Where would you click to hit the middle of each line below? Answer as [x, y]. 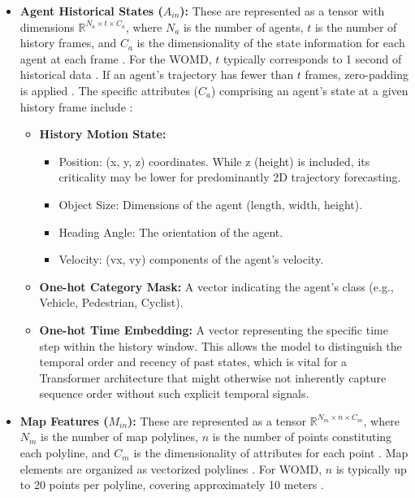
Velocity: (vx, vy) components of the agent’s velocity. [191, 259]
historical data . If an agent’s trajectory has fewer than [157, 74]
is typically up [371, 468]
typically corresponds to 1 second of [312, 58]
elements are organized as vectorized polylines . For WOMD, [171, 468]
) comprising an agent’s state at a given [310, 90]
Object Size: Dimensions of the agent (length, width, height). [211, 204]
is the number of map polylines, [119, 437]
